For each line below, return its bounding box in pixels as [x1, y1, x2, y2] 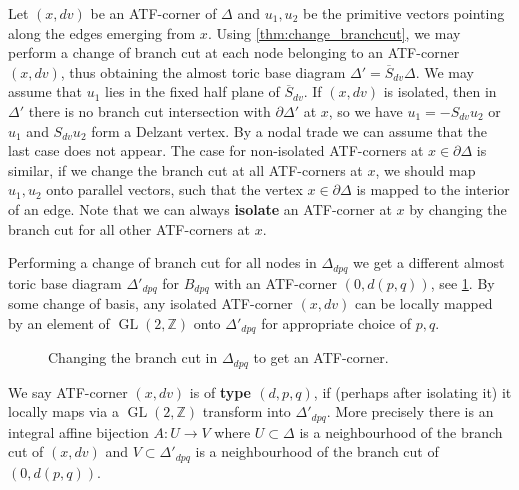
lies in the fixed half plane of [105, 81, 280, 102]
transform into [202, 401, 291, 422]
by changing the [409, 198, 507, 219]
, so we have [328, 100, 403, 121]
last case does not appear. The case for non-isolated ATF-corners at [8, 140, 424, 161]
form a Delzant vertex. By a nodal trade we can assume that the [91, 120, 487, 141]
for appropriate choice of [261, 312, 412, 333]
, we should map [375, 159, 476, 180]
